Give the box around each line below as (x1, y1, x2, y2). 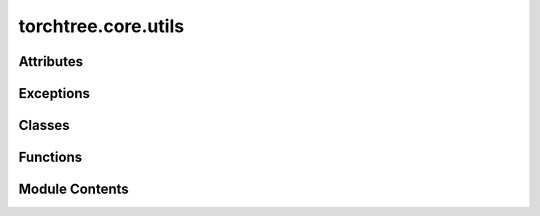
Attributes (18, 53, 84, 70)
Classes (18, 117, 70, 134)
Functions (18, 149, 83, 166)
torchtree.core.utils (18, 15, 185, 37)
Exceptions (18, 85, 90, 102)
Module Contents (18, 181, 129, 198)
